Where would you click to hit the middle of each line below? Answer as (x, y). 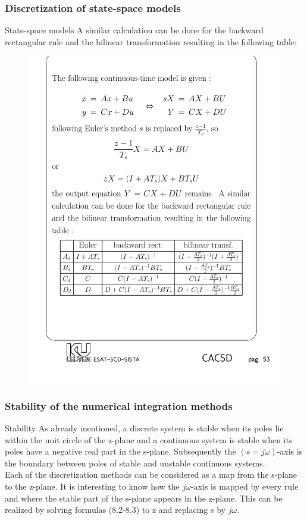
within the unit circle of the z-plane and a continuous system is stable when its (149, 439)
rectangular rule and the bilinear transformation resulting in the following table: (151, 41)
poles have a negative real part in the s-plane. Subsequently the (120, 451)
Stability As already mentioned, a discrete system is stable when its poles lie (144, 428)
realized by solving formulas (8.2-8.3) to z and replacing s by (115, 510)
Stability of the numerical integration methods (119, 405)
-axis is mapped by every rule (245, 486)
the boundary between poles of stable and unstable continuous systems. (135, 463)
